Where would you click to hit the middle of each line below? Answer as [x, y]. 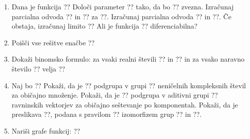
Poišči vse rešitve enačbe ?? [53, 42]
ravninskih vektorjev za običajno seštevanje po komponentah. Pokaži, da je [125, 104]
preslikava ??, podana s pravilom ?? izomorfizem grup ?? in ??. [107, 114]
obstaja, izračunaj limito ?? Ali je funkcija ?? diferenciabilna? [105, 26]
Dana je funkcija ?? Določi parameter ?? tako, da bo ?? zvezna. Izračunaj [123, 6]
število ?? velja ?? [38, 68]
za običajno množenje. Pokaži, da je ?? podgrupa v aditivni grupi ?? [115, 95]
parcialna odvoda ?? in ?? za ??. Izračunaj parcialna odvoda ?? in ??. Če [122, 16]
